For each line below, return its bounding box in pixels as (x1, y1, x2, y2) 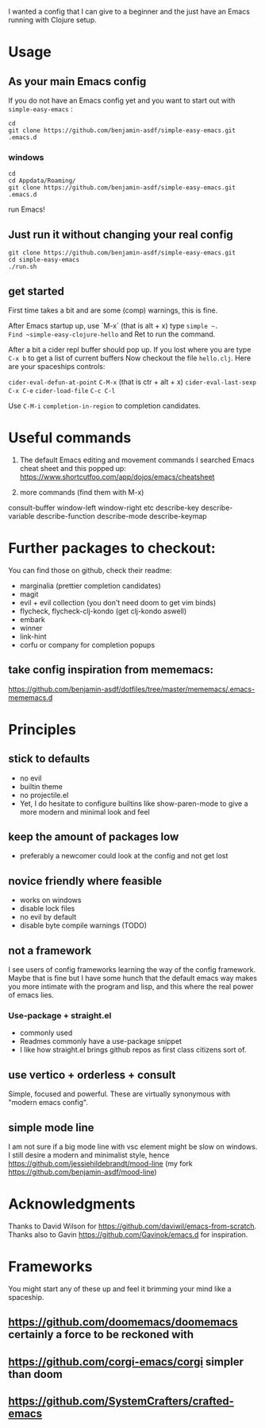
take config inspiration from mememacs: (8, 663, 214, 677)
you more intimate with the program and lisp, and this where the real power (8, 982, 254, 991)
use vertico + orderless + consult (8, 1068, 176, 1081)
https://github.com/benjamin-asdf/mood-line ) (8, 1167, 157, 1177)
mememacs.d (8, 692, 53, 702)
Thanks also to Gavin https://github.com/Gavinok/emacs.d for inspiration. (8, 1229, 248, 1239)
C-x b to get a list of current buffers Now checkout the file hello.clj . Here (8, 353, 252, 363)
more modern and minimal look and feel (19, 807, 151, 816)
